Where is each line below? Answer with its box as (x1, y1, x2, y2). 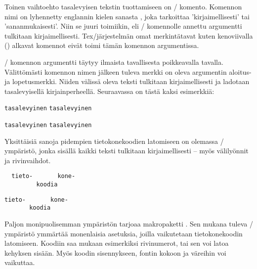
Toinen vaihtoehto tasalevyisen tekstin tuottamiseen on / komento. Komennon (4, 1, 242, 11)
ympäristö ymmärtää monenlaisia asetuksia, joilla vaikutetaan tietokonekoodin (4, 228, 243, 238)
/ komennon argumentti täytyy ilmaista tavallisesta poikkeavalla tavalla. (4, 56, 223, 67)
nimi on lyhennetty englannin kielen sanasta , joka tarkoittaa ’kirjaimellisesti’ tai (4, 11, 250, 21)
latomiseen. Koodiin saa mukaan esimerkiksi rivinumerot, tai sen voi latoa (4, 238, 229, 248)
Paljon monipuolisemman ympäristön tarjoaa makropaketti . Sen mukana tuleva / (4, 219, 253, 229)
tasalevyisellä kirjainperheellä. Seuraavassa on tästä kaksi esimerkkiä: (4, 86, 214, 96)
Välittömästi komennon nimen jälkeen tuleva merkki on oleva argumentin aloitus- (4, 66, 252, 77)
